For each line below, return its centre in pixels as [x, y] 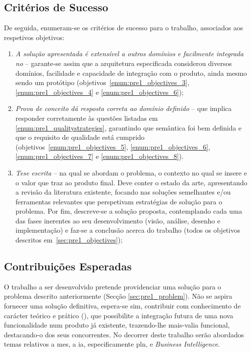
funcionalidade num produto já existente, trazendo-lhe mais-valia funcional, [117, 325]
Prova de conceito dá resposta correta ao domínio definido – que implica [124, 108]
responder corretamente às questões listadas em [87, 118]
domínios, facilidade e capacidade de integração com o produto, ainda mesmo [131, 73]
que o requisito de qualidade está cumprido [80, 137]
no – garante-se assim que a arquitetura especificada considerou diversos [124, 63]
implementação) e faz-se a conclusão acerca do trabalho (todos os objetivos [128, 230]
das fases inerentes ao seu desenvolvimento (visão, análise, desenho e [118, 220]
